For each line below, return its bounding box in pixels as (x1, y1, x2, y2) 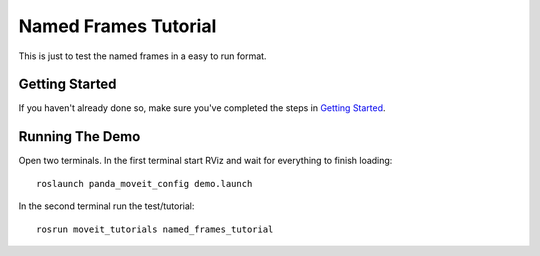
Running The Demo (18, 128, 141, 145)
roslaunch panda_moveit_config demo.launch (36, 178, 253, 189)
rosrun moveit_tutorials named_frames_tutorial (36, 223, 274, 235)
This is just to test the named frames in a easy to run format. (18, 50, 267, 62)
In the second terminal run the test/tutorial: (18, 200, 195, 212)
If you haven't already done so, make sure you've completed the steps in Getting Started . (18, 102, 386, 114)
